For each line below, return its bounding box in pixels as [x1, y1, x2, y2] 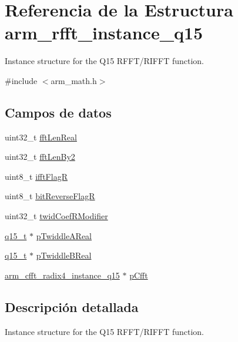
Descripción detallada [5, 297, 139, 316]
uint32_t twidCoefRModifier [5, 210, 108, 222]
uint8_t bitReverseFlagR [5, 190, 95, 202]
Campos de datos [5, 103, 112, 121]
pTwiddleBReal [36, 249, 92, 261]
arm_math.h [51, 74, 97, 86]
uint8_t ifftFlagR [5, 170, 68, 182]
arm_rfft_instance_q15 [5, 21, 203, 45]
